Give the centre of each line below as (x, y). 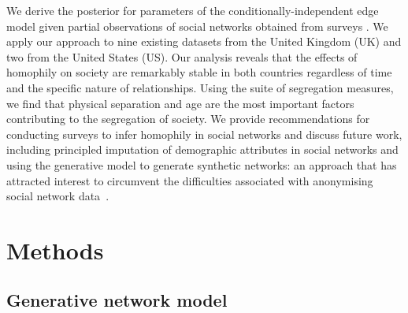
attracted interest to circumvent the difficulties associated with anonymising (190, 180)
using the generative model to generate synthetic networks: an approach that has (202, 164)
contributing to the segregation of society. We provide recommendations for (188, 119)
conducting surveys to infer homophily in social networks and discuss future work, (204, 134)
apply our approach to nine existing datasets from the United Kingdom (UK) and (204, 41)
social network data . (58, 196)
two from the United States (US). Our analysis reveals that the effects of (182, 56)
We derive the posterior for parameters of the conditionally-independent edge (193, 10)
